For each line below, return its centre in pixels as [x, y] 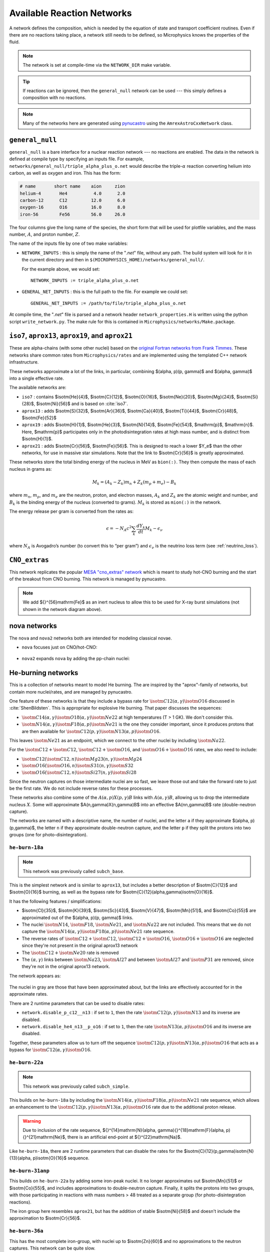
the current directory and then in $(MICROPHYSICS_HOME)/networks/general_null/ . [113, 260]
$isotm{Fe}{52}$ [39, 418]
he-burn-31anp [29, 1171]
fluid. [14, 42]
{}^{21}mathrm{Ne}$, [44, 1137]
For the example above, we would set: [61, 269]
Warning [32, 1121]
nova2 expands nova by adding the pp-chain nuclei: [76, 659]
